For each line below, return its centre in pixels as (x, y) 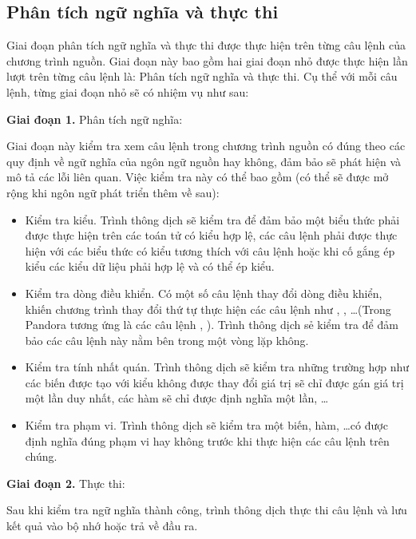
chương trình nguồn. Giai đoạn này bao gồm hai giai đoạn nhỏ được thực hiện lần (207, 60)
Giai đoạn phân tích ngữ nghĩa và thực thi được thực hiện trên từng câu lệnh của (206, 45)
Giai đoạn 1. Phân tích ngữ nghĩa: (95, 119)
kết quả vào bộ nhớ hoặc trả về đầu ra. (102, 526)
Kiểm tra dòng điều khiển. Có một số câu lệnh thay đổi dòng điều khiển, (204, 293)
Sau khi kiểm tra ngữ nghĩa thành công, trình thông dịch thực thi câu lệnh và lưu (207, 510)
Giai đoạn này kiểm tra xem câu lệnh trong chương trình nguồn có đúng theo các (206, 146)
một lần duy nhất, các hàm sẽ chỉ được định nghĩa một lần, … (177, 398)
